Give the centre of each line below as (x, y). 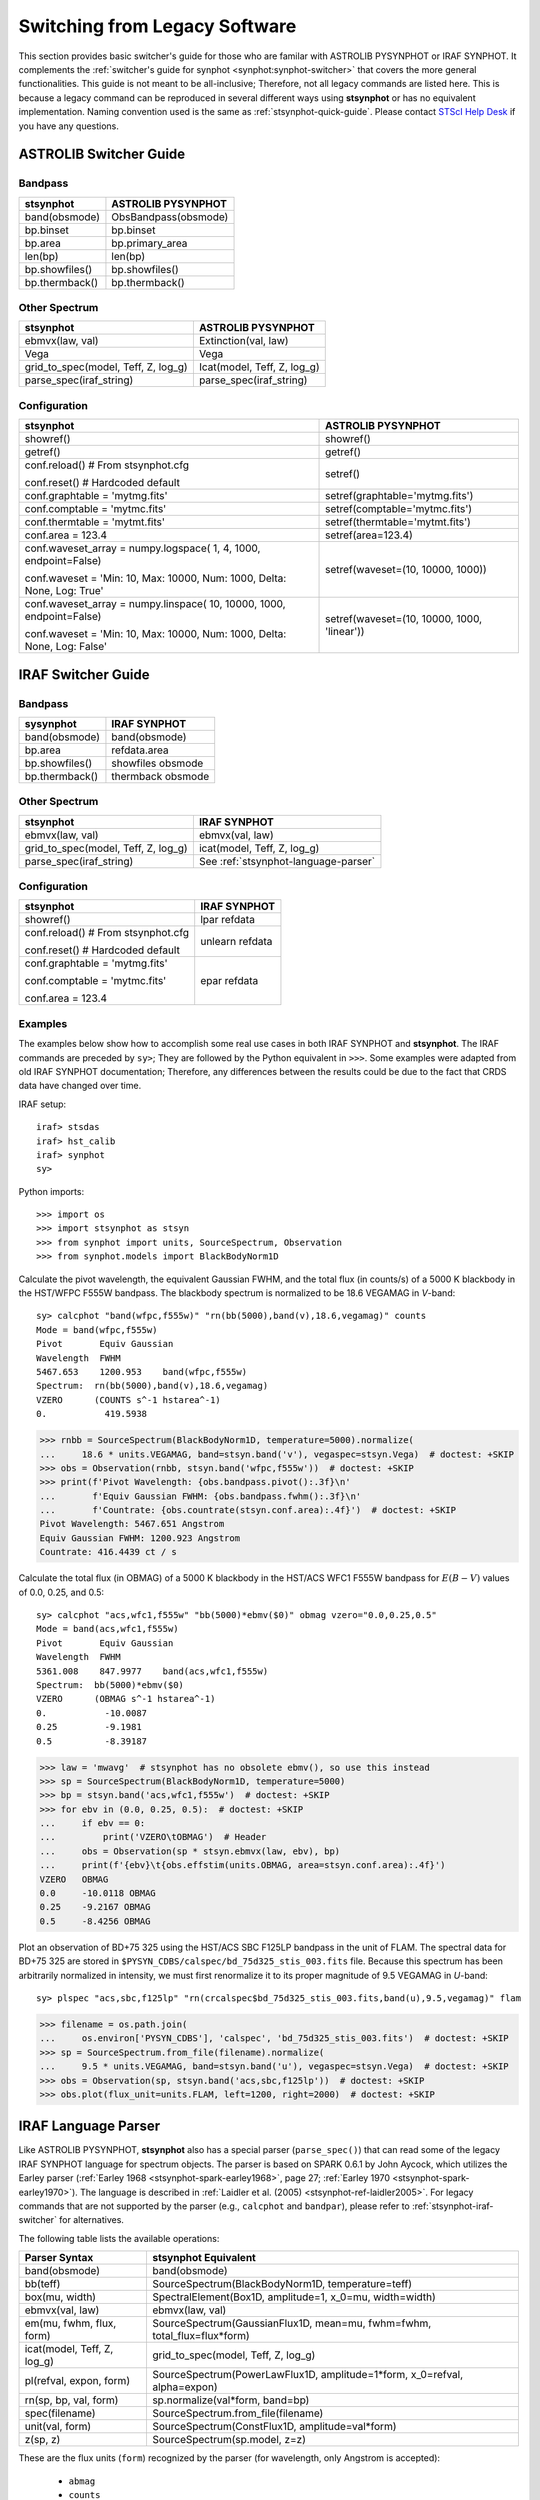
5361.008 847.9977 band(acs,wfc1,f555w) (152, 1671)
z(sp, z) (42, 2440)
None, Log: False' (66, 647)
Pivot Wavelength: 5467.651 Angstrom (132, 1524)
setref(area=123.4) (369, 535)
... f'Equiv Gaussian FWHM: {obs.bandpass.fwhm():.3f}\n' (200, 1496)
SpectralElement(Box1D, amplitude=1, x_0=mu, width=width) (294, 2297)
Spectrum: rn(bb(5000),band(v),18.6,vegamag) (152, 1386)
